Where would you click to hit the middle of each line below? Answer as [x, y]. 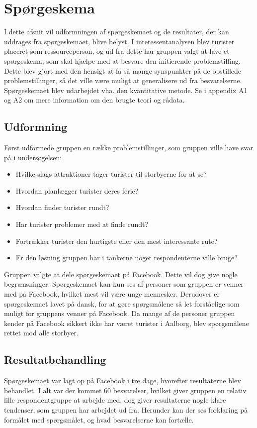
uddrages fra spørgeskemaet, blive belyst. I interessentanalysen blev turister [119, 41]
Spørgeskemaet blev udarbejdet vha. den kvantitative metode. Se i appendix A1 [126, 90]
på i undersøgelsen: [33, 157]
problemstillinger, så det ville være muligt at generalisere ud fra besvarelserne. [123, 80]
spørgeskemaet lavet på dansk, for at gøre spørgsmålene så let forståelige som [122, 303]
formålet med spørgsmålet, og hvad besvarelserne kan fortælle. [99, 419]
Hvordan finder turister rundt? [62, 207]
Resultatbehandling [55, 360]
